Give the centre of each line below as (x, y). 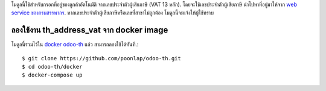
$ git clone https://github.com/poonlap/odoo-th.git (101, 58)
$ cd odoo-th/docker (52, 67)
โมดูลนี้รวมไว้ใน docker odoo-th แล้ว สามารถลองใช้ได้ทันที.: (75, 45)
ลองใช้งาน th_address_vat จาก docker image (90, 30)
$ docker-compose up (52, 75)
